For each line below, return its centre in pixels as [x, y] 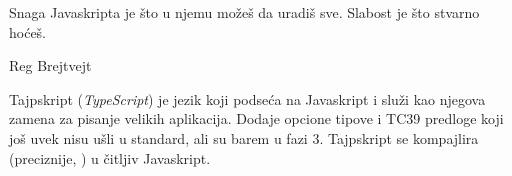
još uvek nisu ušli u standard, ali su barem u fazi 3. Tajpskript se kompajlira [244, 137]
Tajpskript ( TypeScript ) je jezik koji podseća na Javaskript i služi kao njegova [247, 98]
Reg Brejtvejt [50, 65]
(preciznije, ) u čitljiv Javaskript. [110, 157]
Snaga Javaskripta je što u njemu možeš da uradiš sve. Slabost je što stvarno [244, 12]
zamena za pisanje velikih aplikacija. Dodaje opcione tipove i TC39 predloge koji [256, 118]
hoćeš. [28, 31]
